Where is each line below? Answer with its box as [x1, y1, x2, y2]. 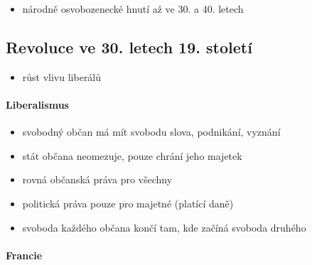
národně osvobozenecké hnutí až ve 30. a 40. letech [22, 1, 244, 16]
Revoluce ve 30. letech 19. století [6, 36, 252, 58]
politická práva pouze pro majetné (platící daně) [22, 195, 234, 210]
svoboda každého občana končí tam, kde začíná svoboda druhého [22, 220, 306, 234]
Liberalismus [6, 97, 69, 112]
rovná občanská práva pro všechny [22, 172, 173, 187]
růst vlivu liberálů [22, 69, 102, 84]
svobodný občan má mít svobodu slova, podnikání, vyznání [22, 124, 281, 139]
